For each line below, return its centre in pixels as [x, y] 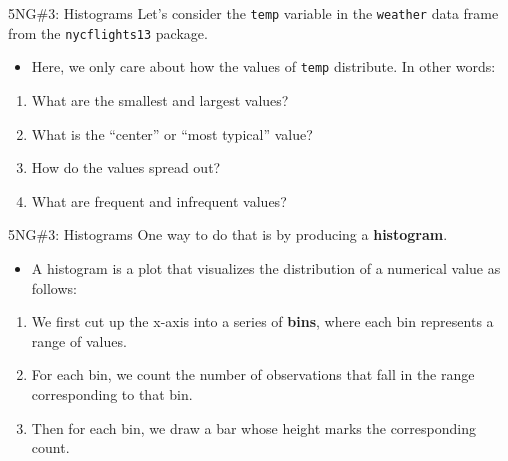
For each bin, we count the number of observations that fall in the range [253, 374]
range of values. [79, 340]
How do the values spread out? [126, 167]
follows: [54, 287]
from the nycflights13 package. [108, 32]
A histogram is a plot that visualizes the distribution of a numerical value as [266, 267]
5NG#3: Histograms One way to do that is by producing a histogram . [228, 234]
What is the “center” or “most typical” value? [172, 133]
